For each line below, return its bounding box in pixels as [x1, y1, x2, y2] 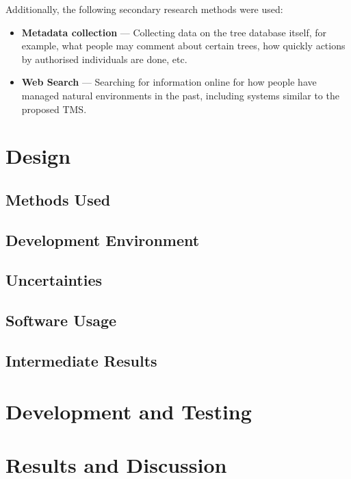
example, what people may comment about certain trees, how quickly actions [21, 38, 346, 53]
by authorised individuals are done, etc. [21, 51, 187, 66]
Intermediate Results [5, 350, 157, 371]
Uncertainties [5, 269, 103, 291]
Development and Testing [5, 397, 252, 425]
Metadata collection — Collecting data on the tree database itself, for [21, 25, 327, 39]
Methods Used [5, 188, 111, 210]
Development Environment [5, 229, 200, 250]
